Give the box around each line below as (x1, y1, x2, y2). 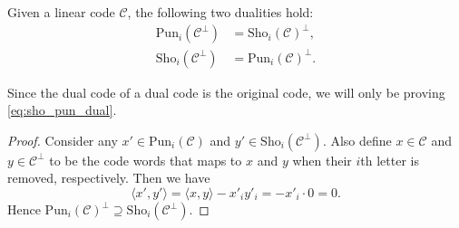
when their (292, 150, 352, 169)
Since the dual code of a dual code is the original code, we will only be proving (7, 82, 445, 101)
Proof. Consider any (7, 130, 118, 149)
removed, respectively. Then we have (7, 168, 210, 187)
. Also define (322, 130, 392, 149)
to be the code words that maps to (49, 150, 242, 169)
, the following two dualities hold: (127, 3, 314, 21)
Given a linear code (7, 3, 115, 21)
